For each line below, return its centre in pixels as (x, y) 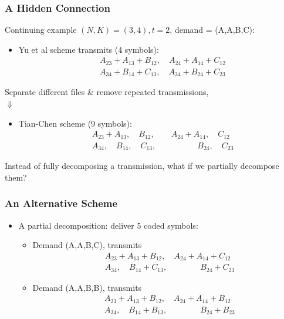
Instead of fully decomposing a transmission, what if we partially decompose (142, 166)
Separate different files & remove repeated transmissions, (107, 92)
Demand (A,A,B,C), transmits (87, 245)
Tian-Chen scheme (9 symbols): (75, 123)
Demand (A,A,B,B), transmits (87, 287)
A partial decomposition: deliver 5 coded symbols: (108, 225)
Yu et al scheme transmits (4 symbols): (89, 49)
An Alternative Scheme (61, 203)
